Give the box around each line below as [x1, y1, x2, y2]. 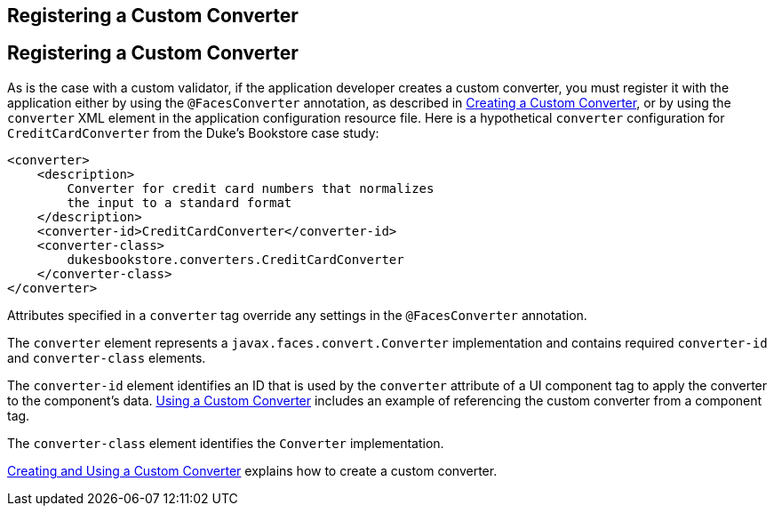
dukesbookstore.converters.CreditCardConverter [67, 252, 404, 267]
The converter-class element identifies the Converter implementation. [7, 435, 444, 451]
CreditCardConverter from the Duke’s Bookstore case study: [7, 124, 379, 140]
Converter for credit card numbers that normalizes [67, 180, 435, 196]
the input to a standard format [67, 195, 292, 210]
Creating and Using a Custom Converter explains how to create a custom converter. [7, 462, 498, 478]
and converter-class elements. [7, 349, 206, 365]
